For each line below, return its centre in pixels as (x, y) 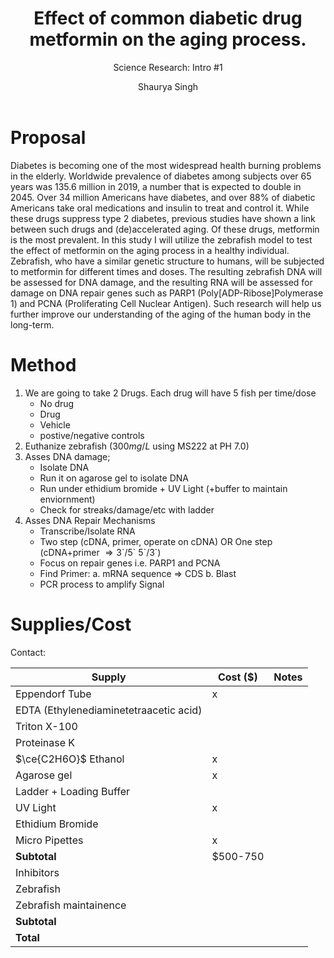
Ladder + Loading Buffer (72, 791)
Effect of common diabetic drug (168, 18)
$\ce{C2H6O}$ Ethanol (70, 759)
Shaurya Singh (168, 86)
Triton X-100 (46, 726)
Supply (109, 677)
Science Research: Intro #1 (168, 67)
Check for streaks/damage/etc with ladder (127, 509)
